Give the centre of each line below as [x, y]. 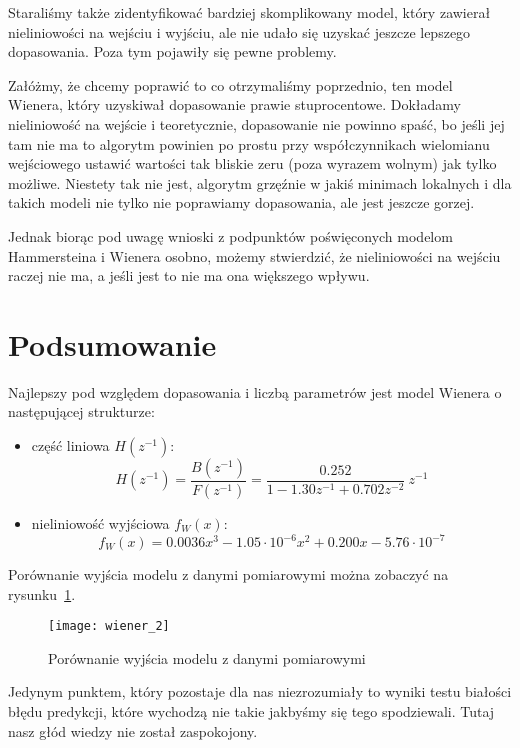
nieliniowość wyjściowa [100, 522]
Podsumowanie [112, 343]
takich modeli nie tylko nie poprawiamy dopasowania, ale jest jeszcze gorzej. [241, 202]
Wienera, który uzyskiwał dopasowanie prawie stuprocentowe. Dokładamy [234, 104]
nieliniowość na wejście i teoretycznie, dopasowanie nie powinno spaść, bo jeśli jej [256, 123]
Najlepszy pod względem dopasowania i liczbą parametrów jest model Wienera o [255, 391]
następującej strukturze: [81, 411]
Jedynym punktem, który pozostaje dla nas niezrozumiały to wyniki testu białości [260, 691]
